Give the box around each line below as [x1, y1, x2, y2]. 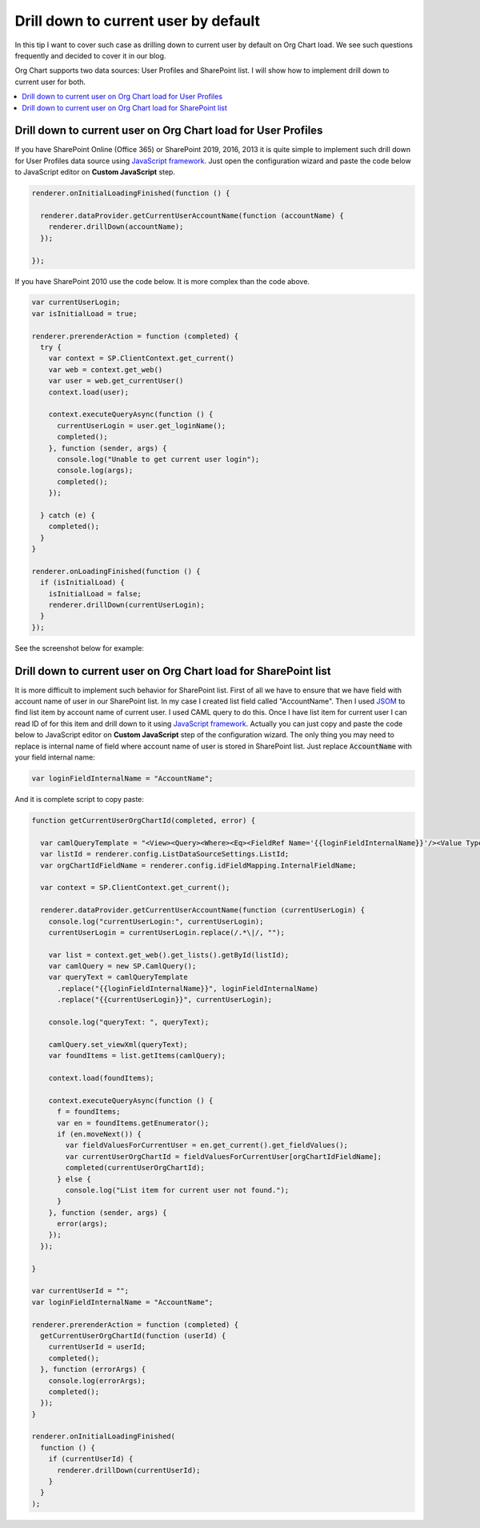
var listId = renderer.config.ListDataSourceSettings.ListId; [40, 849, 290, 859]
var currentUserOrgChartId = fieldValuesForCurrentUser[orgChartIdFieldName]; [65, 1152, 382, 1161]
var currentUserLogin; [31, 298, 121, 307]
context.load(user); [48, 387, 130, 396]
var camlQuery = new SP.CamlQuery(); [48, 961, 197, 971]
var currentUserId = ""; [31, 1286, 130, 1296]
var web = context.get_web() [48, 365, 163, 374]
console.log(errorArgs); [48, 1376, 146, 1385]
